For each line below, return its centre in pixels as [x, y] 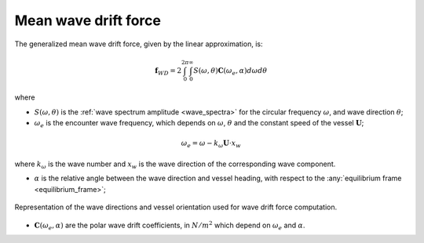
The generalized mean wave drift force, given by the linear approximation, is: [139, 44]
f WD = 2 [168, 71]
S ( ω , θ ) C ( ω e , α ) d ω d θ [230, 71]
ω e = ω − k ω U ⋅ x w [211, 144]
